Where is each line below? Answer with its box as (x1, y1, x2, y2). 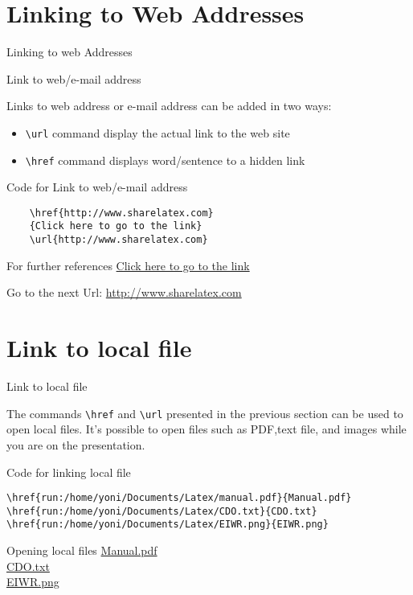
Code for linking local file (6, 463, 131, 480)
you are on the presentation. (6, 436, 145, 453)
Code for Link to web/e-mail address (6, 178, 188, 195)
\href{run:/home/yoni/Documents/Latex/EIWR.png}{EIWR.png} (6, 519, 329, 531)
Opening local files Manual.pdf (6, 542, 157, 559)
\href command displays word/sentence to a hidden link (25, 151, 305, 168)
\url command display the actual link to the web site (25, 124, 290, 141)
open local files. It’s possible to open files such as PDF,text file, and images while (6, 421, 407, 437)
